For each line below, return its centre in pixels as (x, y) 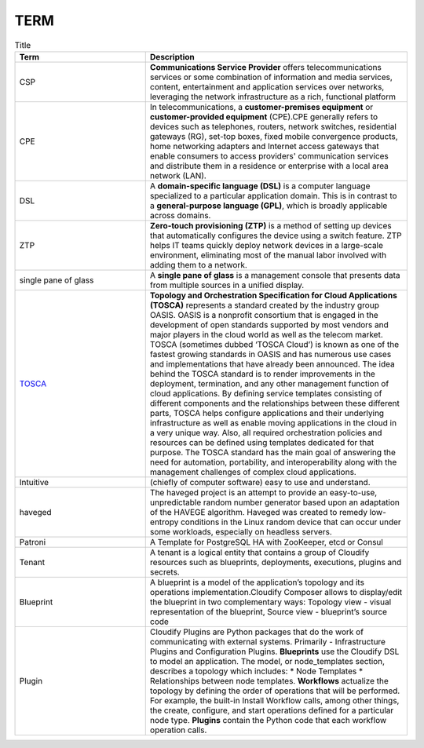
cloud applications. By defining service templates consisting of (266, 393)
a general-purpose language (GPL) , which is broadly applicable (269, 206)
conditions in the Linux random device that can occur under (291, 522)
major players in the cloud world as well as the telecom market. (267, 334)
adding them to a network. (198, 265)
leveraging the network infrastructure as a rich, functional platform (273, 97)
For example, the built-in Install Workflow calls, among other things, (274, 700)
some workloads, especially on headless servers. (241, 531)
